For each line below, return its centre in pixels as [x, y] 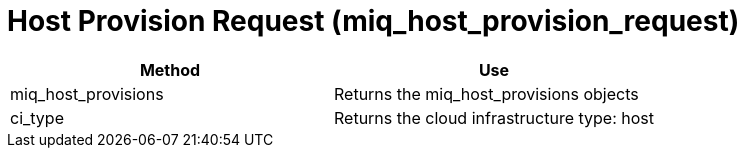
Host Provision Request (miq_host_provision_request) [373, 21]
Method [170, 69]
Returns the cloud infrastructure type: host [494, 117]
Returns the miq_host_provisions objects [486, 93]
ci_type [37, 117]
